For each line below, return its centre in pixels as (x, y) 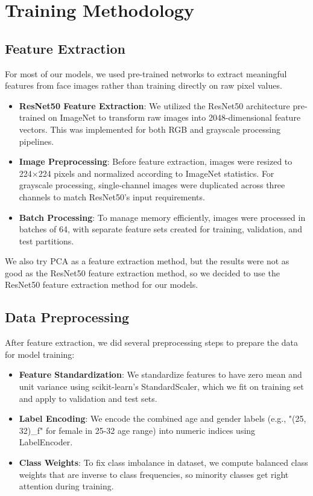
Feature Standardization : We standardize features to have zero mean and (160, 374)
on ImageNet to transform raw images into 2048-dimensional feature (175, 117)
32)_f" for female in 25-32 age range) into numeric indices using (137, 430)
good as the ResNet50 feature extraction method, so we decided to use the (142, 272)
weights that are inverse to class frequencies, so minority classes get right (154, 474)
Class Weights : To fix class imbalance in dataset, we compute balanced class (163, 463)
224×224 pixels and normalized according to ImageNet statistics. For (147, 173)
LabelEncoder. (46, 442)
